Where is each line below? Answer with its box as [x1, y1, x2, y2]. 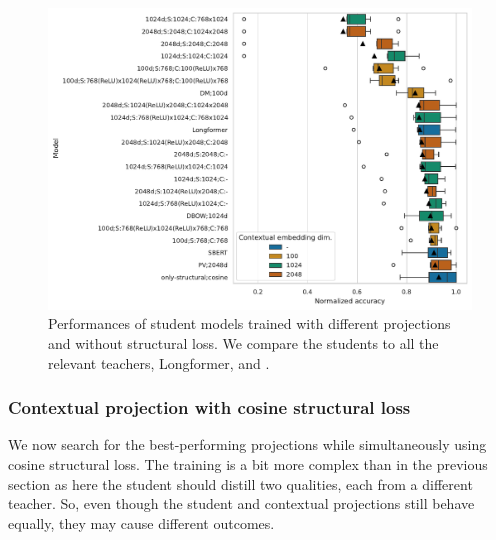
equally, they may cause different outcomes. [8, 512, 275, 533]
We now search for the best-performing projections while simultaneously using [8, 434, 487, 455]
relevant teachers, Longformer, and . [48, 352, 270, 373]
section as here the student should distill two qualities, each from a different [8, 473, 473, 494]
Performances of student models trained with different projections [48, 313, 451, 334]
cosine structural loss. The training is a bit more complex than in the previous [8, 454, 488, 475]
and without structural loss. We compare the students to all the [48, 333, 439, 354]
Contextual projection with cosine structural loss [8, 395, 411, 420]
